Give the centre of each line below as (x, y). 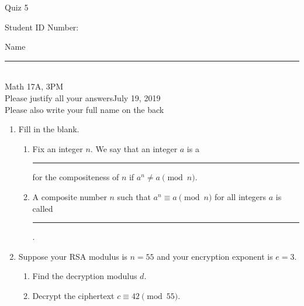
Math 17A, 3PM (34, 86)
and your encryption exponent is (215, 256)
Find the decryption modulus (85, 276)
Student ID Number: (42, 27)
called (43, 208)
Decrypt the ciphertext (73, 295)
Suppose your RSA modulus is (73, 256)
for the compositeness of (76, 177)
